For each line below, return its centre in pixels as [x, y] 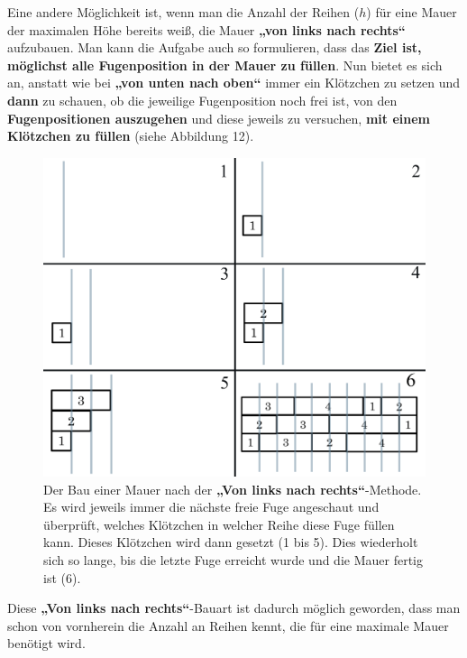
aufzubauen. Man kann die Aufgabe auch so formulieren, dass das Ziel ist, [215, 47]
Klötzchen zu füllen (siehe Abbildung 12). [131, 136]
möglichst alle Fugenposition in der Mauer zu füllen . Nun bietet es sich [225, 65]
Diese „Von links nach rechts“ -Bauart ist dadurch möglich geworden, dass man [234, 608]
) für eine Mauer [412, 12]
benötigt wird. [46, 643]
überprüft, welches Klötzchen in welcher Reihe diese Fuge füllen [219, 524]
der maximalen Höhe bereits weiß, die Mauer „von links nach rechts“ [206, 29]
